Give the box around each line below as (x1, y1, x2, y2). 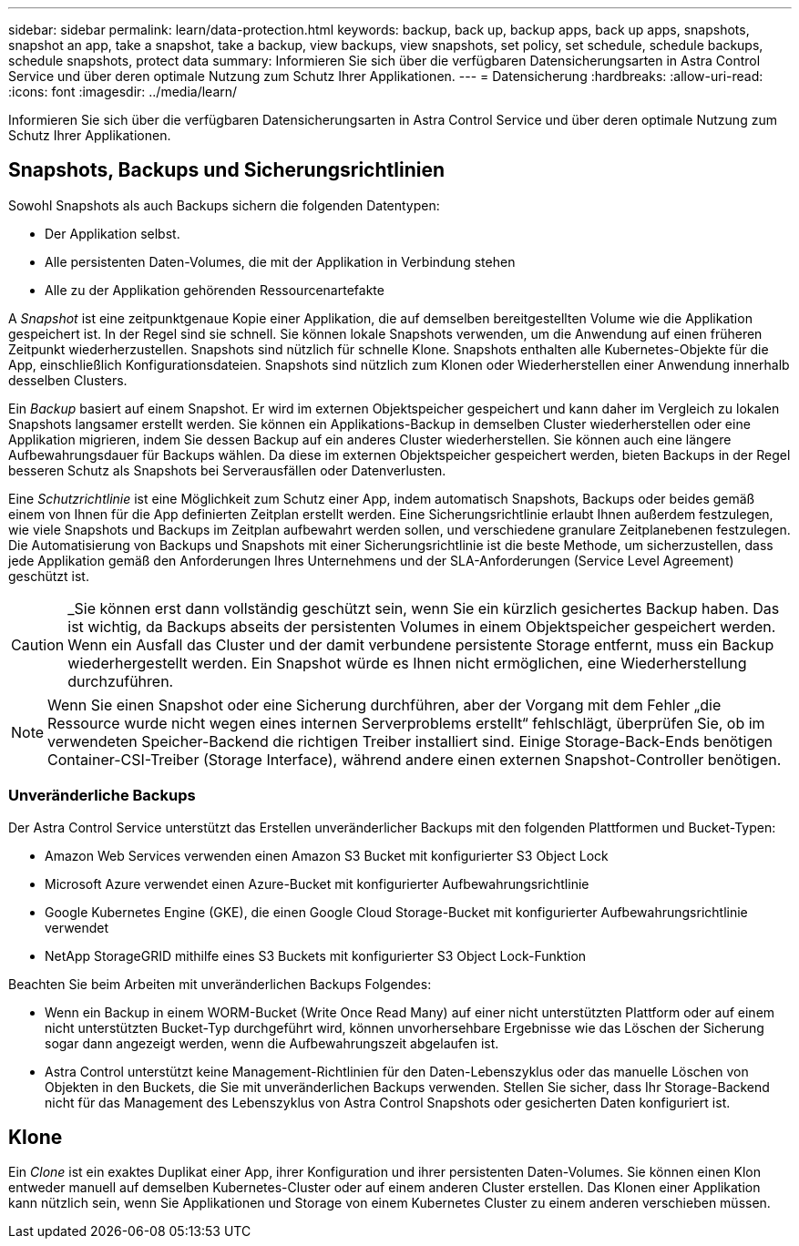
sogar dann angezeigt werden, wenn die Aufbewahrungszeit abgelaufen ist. (45, 1035, 499, 1051)
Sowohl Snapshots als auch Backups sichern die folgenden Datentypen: (8, 197, 440, 213)
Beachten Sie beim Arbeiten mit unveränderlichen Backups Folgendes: (8, 975, 432, 992)
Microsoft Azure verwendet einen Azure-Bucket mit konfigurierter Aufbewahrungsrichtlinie (45, 875, 589, 892)
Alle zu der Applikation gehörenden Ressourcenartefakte (45, 281, 384, 298)
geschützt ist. (8, 567, 89, 584)
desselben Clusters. (8, 372, 128, 388)
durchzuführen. (67, 671, 174, 690)
